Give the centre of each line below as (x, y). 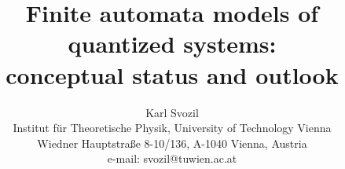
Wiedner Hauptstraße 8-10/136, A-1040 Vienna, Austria (172, 143)
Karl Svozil (172, 112)
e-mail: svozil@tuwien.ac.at (172, 158)
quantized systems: (172, 44)
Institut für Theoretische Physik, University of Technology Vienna (172, 128)
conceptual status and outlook (172, 74)
